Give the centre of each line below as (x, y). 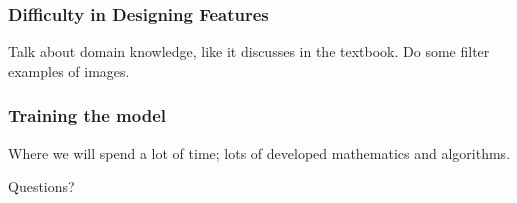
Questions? (41, 186)
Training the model (87, 115)
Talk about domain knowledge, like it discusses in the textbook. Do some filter (249, 51)
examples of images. (69, 70)
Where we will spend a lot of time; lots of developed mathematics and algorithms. (259, 152)
